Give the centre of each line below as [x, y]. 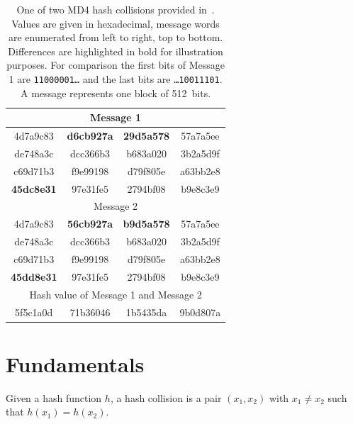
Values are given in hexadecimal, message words [116, 23]
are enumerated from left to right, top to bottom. [116, 37]
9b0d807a [200, 312]
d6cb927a [90, 136]
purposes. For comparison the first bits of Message [116, 65]
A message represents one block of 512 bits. [116, 93]
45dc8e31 [34, 188]
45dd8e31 [34, 276]
